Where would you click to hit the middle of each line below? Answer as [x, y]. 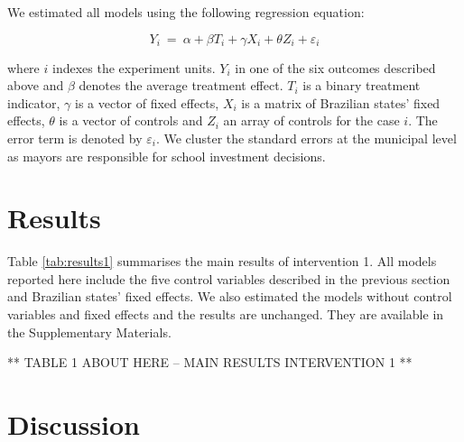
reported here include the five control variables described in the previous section [229, 278]
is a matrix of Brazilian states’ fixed [341, 102]
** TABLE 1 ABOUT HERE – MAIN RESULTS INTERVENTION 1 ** [210, 362]
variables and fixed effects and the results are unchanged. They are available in [226, 314]
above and [36, 85]
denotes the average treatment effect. [181, 85]
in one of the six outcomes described [335, 67]
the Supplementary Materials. [89, 331]
